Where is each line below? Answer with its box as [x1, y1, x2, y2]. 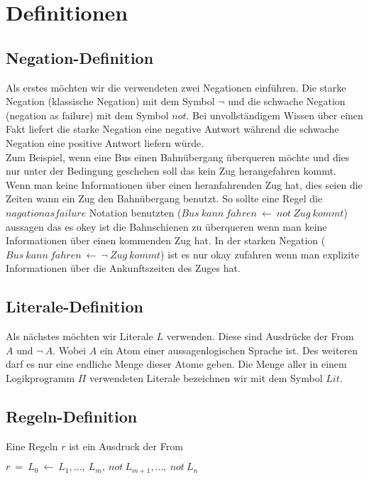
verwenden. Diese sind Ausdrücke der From [166, 329, 354, 344]
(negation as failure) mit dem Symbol [6, 107, 169, 122]
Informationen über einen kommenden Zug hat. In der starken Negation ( [6, 233, 326, 248]
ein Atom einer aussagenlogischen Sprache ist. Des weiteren [100, 342, 358, 357]
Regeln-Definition [6, 405, 138, 427]
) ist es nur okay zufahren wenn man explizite [160, 246, 359, 261]
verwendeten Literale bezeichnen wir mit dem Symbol [89, 370, 323, 385]
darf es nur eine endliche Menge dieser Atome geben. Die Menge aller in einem [6, 356, 347, 371]
